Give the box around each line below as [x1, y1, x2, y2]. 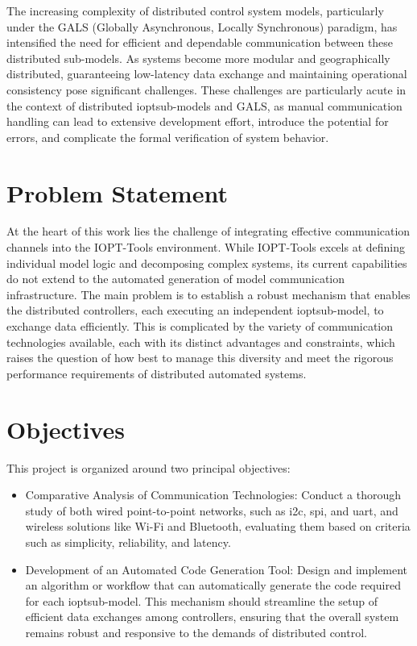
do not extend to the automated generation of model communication [6, 270, 345, 287]
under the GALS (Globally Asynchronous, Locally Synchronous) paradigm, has [6, 18, 398, 35]
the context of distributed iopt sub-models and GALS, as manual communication [6, 97, 403, 114]
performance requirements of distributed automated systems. [6, 365, 307, 381]
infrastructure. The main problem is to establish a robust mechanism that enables [6, 285, 411, 302]
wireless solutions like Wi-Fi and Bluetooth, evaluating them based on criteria [25, 518, 411, 535]
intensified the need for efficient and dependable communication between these [6, 34, 394, 51]
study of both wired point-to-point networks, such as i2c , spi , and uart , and [25, 502, 398, 519]
